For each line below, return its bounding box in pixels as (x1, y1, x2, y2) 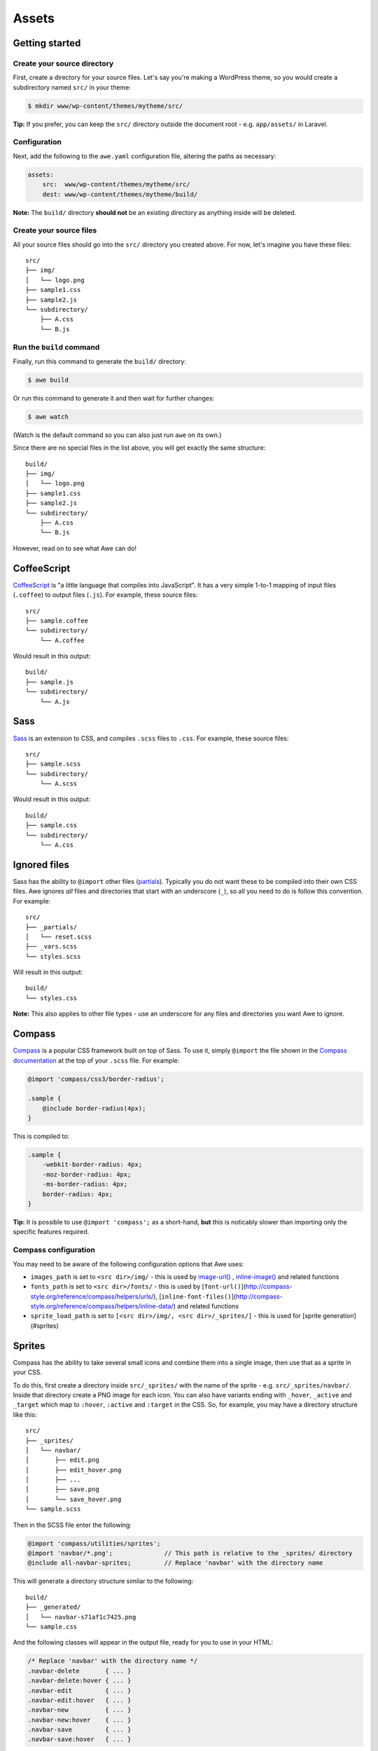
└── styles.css (25, 994, 78, 1002)
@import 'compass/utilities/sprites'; (27, 1539, 161, 1547)
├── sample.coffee (25, 616, 89, 625)
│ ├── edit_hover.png (25, 1466, 122, 1474)
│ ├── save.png (25, 1486, 99, 1493)
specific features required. (13, 1228, 90, 1236)
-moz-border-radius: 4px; (42, 1170, 132, 1178)
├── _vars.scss (25, 943, 78, 950)
